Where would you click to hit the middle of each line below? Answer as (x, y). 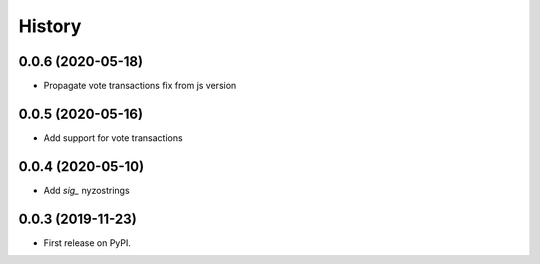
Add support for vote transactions (113, 137)
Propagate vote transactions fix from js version (140, 86)
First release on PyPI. (87, 242)
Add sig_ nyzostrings (86, 190)
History (50, 26)
